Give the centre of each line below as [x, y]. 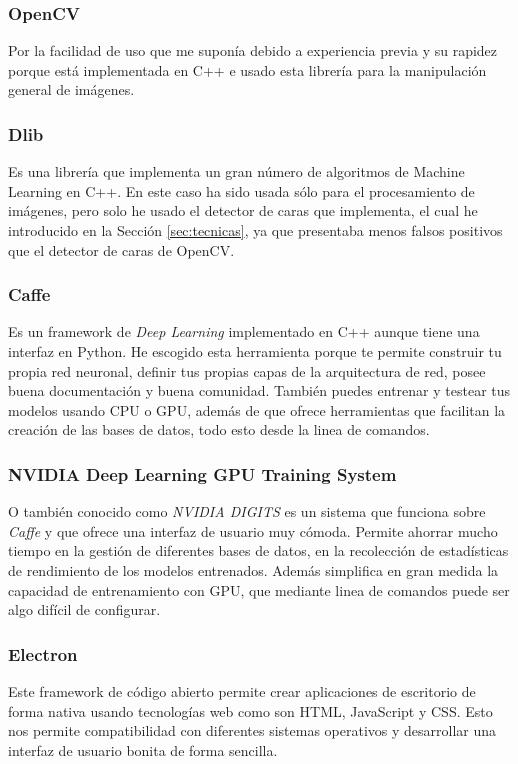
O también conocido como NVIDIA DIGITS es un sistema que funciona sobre [247, 511]
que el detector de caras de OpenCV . [121, 249]
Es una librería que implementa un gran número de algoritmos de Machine [236, 171]
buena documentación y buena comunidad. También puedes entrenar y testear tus [259, 390]
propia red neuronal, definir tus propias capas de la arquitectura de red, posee [247, 370]
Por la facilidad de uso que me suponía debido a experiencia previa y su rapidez [253, 50]
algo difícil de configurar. [84, 609]
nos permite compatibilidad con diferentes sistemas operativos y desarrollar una [252, 730]
